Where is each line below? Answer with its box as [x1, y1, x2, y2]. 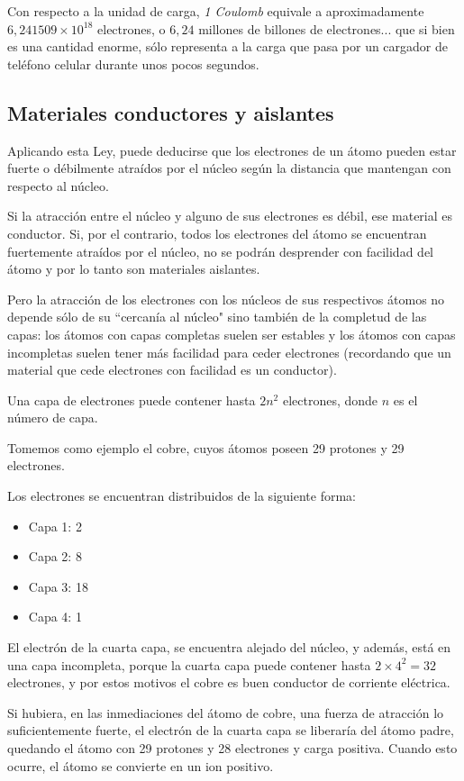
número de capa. [7, 408, 98, 427]
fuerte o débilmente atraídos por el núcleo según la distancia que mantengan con [7, 159, 451, 177]
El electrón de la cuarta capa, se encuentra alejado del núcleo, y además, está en [7, 638, 451, 657]
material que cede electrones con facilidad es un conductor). [7, 360, 337, 379]
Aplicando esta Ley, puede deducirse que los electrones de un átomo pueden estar [7, 141, 457, 159]
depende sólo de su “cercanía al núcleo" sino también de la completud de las [7, 307, 427, 326]
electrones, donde [282, 390, 378, 409]
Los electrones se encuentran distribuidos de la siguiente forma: [7, 486, 356, 505]
